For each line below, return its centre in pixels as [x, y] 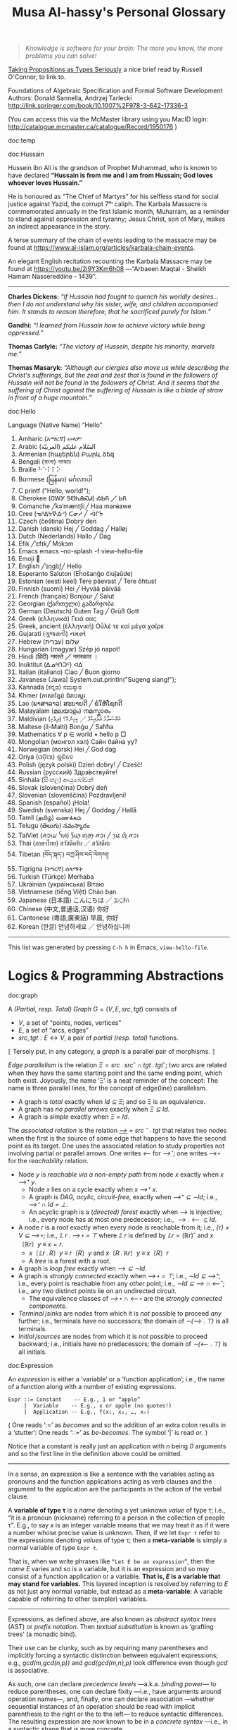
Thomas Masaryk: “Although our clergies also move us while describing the [118, 368]
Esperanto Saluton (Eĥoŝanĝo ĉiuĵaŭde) [75, 574]
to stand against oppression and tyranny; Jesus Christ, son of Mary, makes [117, 219]
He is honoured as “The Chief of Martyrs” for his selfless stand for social [113, 197]
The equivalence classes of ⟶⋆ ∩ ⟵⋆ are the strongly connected [125, 1299]
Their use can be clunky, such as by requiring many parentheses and [108, 1648]
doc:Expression [31, 1366]
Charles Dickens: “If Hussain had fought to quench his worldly [100, 296]
